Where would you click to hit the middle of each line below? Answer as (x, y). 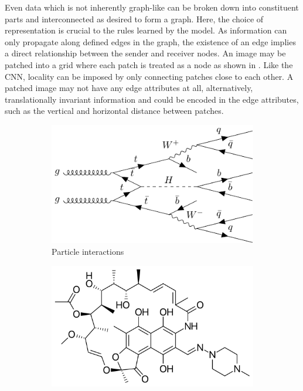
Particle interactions (88, 251)
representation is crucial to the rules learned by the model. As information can (146, 30)
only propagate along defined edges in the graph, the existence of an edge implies (150, 41)
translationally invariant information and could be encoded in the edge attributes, (152, 99)
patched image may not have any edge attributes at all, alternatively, (129, 88)
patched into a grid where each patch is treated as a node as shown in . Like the (149, 64)
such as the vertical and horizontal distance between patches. (114, 111)
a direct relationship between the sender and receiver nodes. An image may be (145, 53)
